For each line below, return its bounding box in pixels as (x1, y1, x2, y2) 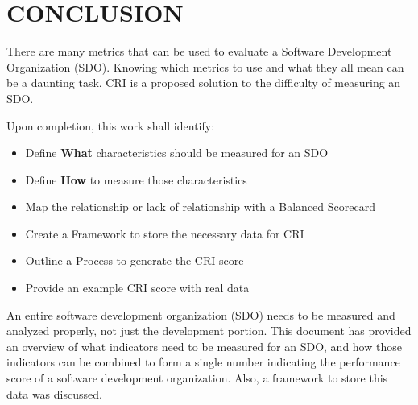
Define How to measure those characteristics (25, 171, 247, 188)
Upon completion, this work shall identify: (6, 117, 215, 134)
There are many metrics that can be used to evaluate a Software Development (6, 43, 392, 60)
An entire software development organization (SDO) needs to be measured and (6, 306, 395, 323)
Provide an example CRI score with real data (25, 279, 250, 296)
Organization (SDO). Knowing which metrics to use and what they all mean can (6, 58, 404, 75)
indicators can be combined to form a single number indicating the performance (6, 353, 400, 370)
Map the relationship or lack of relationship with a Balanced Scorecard (25, 198, 375, 215)
